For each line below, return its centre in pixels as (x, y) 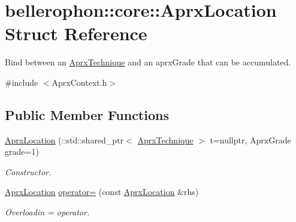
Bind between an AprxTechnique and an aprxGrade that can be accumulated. (148, 62)
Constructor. (28, 171)
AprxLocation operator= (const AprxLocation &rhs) (102, 192)
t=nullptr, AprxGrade (250, 139)
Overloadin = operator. (47, 212)
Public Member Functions (87, 114)
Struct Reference (76, 33)
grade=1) (22, 151)
